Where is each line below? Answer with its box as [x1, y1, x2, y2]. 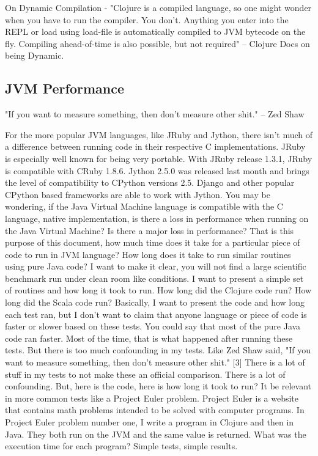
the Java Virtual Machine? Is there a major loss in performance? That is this [5, 224, 294, 237]
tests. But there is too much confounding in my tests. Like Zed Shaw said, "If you [5, 344, 311, 356]
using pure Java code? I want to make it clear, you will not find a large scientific [5, 260, 306, 273]
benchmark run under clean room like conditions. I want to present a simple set [5, 271, 304, 284]
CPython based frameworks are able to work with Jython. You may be [5, 188, 270, 200]
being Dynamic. [5, 49, 64, 62]
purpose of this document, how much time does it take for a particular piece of [5, 236, 300, 249]
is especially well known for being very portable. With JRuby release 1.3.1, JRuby [5, 152, 312, 164]
